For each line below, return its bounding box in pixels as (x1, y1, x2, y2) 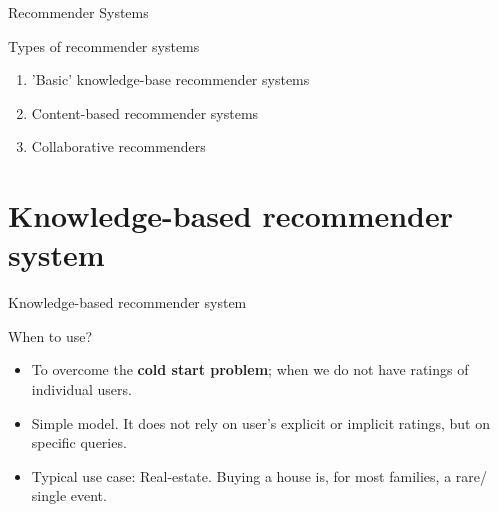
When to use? (8, 325, 93, 346)
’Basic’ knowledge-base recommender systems (31, 69, 310, 90)
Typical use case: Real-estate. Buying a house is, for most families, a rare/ (31, 465, 487, 486)
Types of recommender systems (8, 35, 200, 56)
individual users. (31, 379, 132, 400)
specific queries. (31, 432, 127, 453)
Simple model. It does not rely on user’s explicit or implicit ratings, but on (31, 412, 491, 433)
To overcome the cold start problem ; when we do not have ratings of (31, 359, 469, 380)
